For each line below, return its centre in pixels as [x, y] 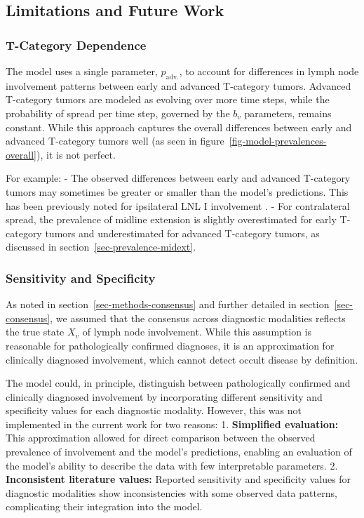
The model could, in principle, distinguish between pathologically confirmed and [178, 383]
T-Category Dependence [76, 45]
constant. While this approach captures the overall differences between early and [179, 127]
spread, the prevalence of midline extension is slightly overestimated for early [171, 219]
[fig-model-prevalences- [278, 141]
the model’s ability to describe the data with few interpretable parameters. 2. [172, 465]
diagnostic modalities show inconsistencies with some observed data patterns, [171, 492]
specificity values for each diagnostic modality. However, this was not [154, 410]
